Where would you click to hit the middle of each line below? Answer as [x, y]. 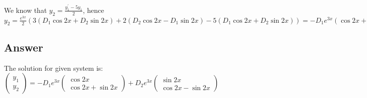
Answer [24, 47]
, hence [93, 10]
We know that [26, 10]
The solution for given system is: [54, 68]
